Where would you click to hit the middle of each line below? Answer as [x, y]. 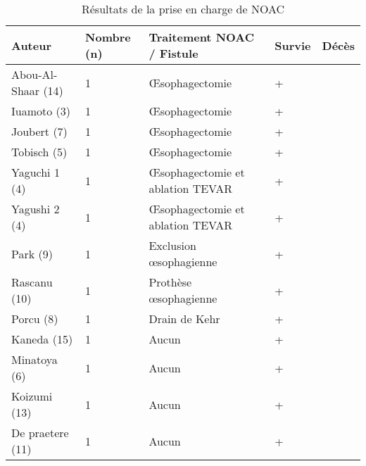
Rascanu [32, 282]
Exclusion [172, 245]
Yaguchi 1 [36, 172]
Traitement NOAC [202, 37]
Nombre [108, 37]
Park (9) [32, 253]
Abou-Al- [34, 74]
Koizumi [32, 396]
